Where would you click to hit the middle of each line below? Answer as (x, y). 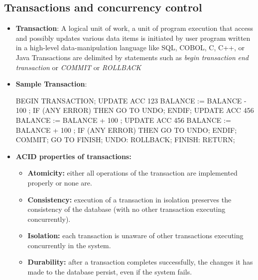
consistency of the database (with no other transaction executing (127, 209)
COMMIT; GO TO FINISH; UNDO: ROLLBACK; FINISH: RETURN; (125, 140)
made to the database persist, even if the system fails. (110, 272)
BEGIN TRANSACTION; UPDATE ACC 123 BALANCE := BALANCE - (131, 100)
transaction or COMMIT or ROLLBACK (78, 67)
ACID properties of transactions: (73, 156)
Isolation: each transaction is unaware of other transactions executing (135, 235)
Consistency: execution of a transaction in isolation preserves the (129, 199)
